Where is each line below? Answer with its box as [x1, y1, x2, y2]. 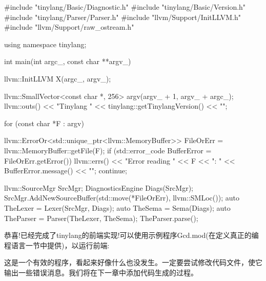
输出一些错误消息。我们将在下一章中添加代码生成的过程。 [4, 267, 198, 277]
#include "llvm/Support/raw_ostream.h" [4, 22, 134, 32]
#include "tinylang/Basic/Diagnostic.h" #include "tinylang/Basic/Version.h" [4, 2, 246, 12]
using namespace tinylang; [4, 38, 87, 49]
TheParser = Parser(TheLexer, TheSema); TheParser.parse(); [4, 212, 198, 223]
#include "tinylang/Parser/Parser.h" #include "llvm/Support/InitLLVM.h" [4, 11, 241, 22]
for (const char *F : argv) [4, 117, 84, 128]
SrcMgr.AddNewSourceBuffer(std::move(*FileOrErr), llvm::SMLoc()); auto [4, 192, 239, 203]
